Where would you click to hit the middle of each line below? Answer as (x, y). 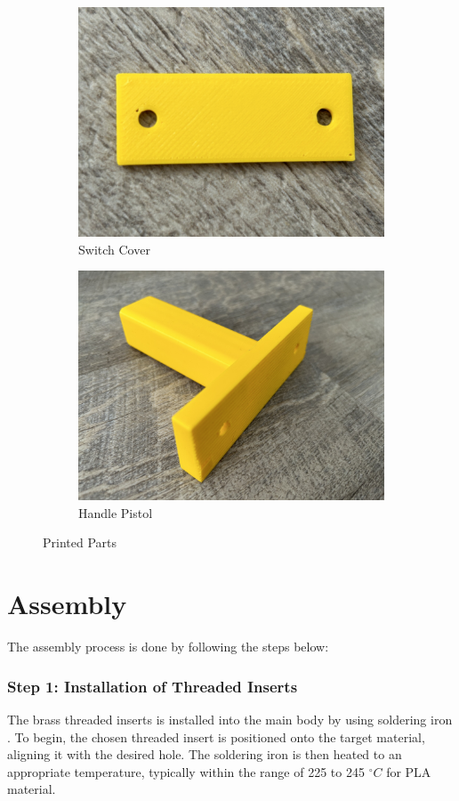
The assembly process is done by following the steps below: (168, 647)
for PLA (409, 771)
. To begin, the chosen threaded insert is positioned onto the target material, (216, 736)
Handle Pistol (116, 512)
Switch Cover (114, 249)
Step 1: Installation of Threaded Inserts (153, 686)
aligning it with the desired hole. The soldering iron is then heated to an (205, 754)
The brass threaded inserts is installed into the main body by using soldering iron (230, 719)
